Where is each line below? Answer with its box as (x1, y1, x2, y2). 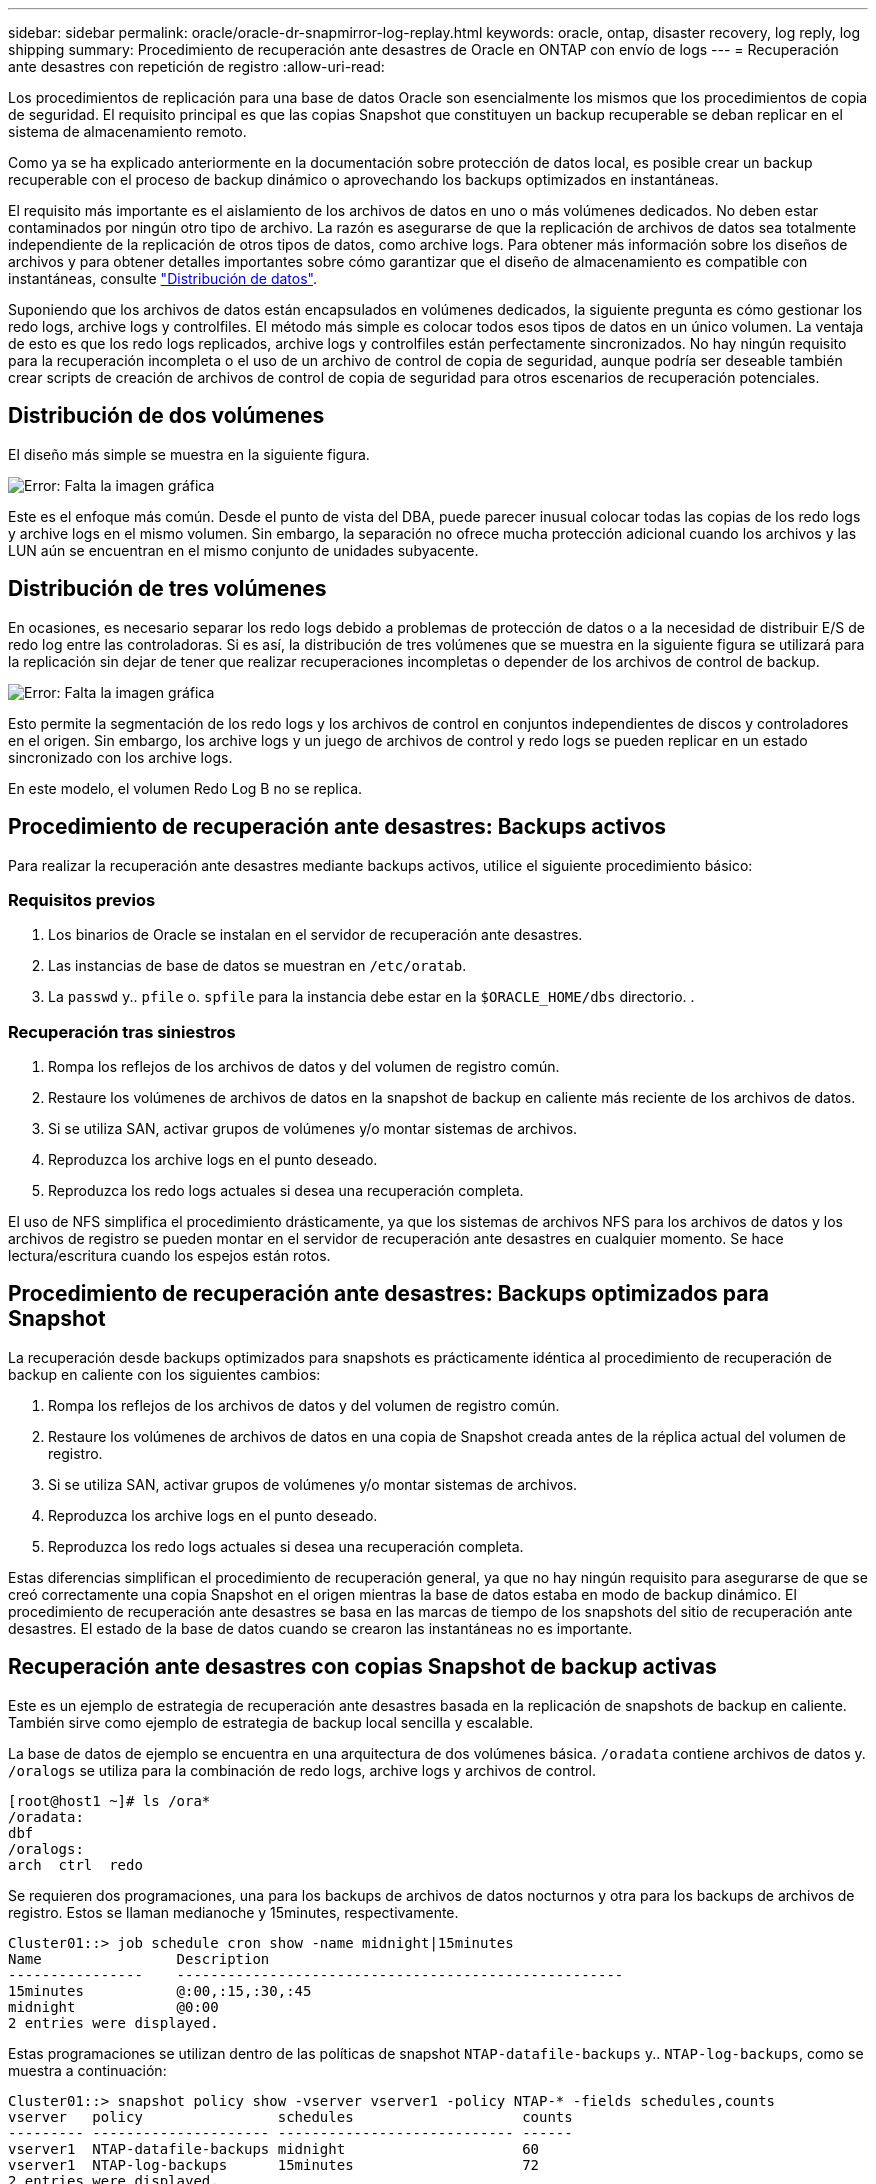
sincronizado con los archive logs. (8, 748, 233, 766)
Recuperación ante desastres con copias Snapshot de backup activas (8, 1654, 717, 1680)
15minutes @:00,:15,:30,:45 (8, 1982, 312, 1999)
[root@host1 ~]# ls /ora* (8, 1792, 211, 1809)
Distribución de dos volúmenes (8, 403, 325, 429)
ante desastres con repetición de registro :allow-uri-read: (8, 58, 385, 75)
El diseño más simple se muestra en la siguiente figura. (8, 445, 370, 463)
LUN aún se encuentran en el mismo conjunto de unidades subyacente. (8, 541, 479, 559)
